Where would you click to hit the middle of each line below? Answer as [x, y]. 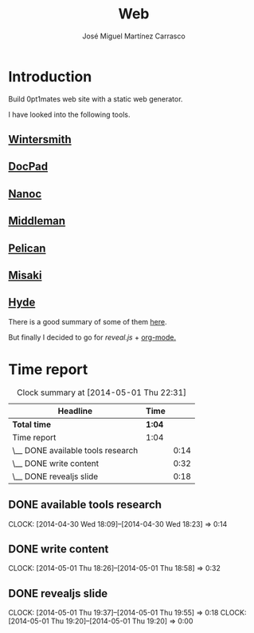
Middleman [37, 221]
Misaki [25, 275]
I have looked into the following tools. [69, 114]
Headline [75, 411]
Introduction [50, 76]
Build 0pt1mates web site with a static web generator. [96, 99]
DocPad [28, 167]
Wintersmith [40, 139]
